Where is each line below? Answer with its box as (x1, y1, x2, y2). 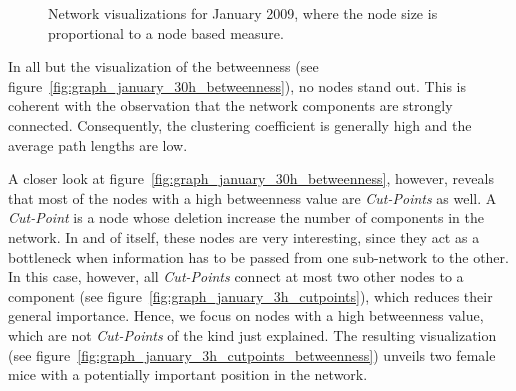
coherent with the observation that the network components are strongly (8, 95, 453, 116)
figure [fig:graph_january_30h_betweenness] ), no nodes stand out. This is (8, 75, 466, 96)
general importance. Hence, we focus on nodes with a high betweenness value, (8, 305, 484, 326)
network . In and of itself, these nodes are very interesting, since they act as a (8, 226, 480, 247)
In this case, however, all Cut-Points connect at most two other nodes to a (8, 266, 464, 287)
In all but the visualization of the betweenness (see (8, 56, 319, 77)
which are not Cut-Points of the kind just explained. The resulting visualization (8, 324, 497, 345)
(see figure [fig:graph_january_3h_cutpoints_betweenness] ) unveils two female (8, 344, 496, 365)
